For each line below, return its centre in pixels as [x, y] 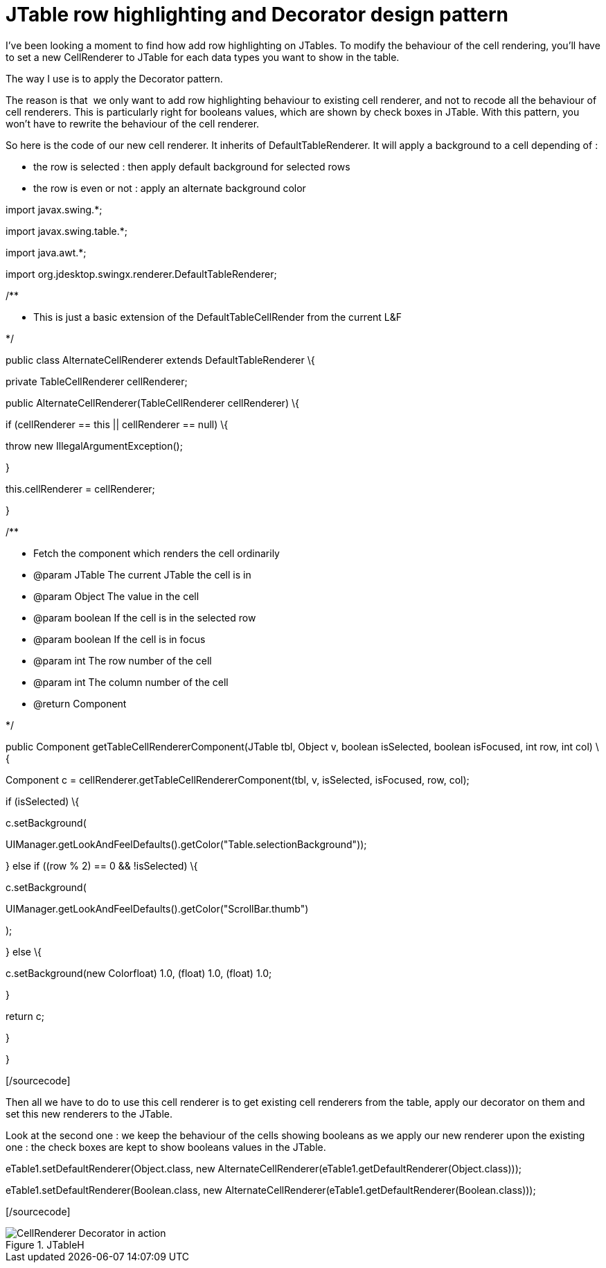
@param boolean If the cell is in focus [119, 639]
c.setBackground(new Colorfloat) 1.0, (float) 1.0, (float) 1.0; [139, 973]
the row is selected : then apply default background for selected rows [192, 166]
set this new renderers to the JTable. [89, 1113]
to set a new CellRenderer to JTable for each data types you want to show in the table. [203, 57]
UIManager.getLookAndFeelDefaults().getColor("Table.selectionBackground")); [186, 844]
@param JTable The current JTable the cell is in [142, 574]
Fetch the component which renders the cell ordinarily [157, 553]
